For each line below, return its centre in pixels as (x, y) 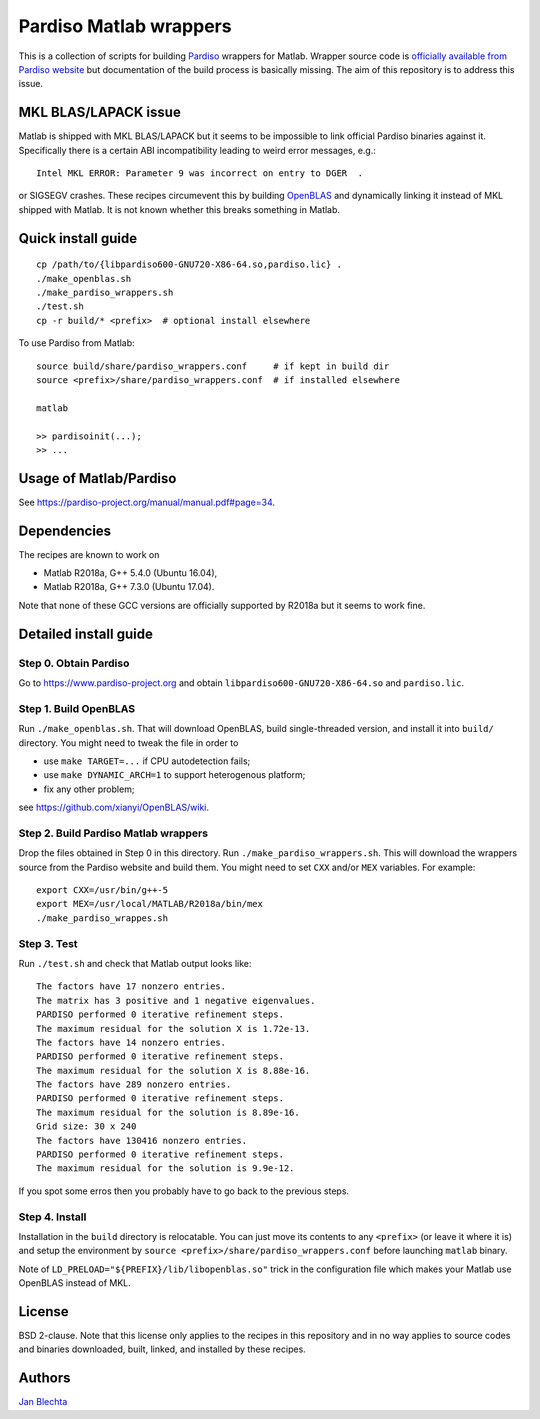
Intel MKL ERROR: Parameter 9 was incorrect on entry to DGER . (200, 173)
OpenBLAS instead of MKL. (75, 1283)
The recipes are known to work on (89, 554)
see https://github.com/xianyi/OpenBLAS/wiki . (114, 807)
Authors (44, 1378)
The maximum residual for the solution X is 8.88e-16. (173, 1070)
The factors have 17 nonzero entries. (131, 986)
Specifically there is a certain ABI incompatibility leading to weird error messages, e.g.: (197, 150)
